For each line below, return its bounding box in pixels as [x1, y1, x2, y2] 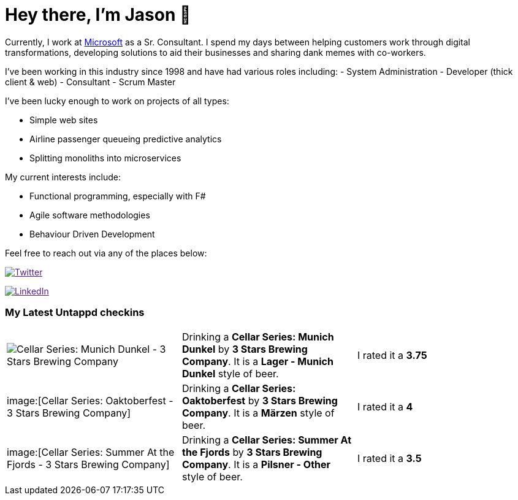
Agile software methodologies [29, 209, 150, 220]
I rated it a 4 [357, 400, 413, 413]
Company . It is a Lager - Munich [181, 355, 333, 367]
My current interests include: [5, 171, 121, 182]
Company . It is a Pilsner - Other [181, 458, 331, 471]
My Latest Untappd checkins [5, 306, 145, 319]
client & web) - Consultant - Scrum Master [5, 76, 176, 87]
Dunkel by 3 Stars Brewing [181, 342, 308, 355]
